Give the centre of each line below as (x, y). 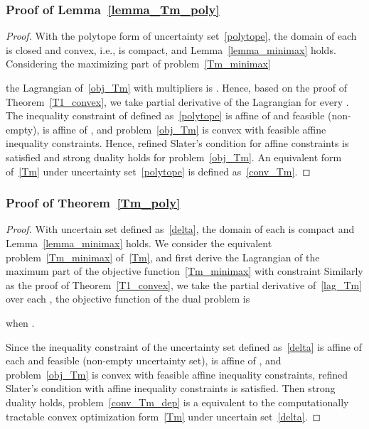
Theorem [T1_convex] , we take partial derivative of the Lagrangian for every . (177, 101)
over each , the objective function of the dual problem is (128, 299)
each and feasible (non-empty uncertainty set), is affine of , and (144, 360)
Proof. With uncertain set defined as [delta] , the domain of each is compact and (180, 229)
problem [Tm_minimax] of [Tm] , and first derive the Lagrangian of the (163, 257)
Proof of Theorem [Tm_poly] (93, 203)
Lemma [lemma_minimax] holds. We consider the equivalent (139, 243)
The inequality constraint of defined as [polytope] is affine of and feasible (165, 115)
